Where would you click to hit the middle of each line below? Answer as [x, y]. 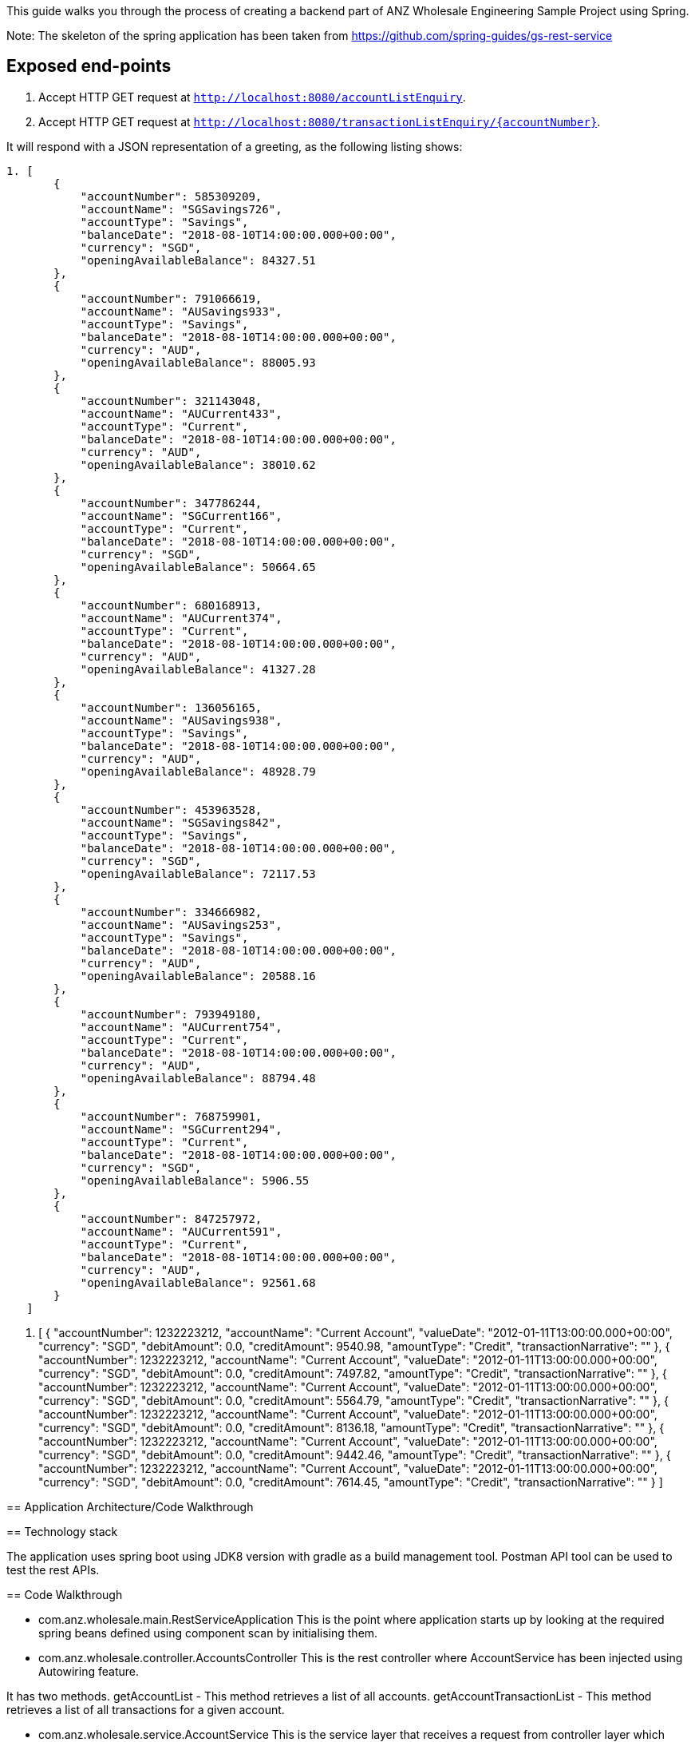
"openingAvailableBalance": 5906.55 [195, 1180]
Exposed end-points [89, 66]
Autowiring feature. [89, 1671]
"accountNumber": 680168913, [171, 605]
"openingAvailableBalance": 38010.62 [198, 464]
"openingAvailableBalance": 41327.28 [198, 669]
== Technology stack [62, 1531]
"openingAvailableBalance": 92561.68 [198, 1282]
